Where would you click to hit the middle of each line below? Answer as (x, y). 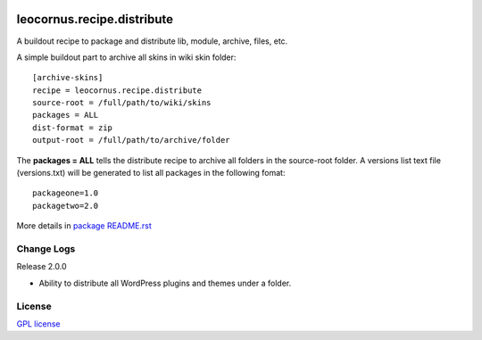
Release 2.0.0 (42, 267)
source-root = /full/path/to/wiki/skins (122, 103)
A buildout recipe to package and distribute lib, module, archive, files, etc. (152, 41)
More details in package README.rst (84, 226)
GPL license (39, 323)
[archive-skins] (68, 78)
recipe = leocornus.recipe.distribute (117, 90)
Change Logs (46, 248)
